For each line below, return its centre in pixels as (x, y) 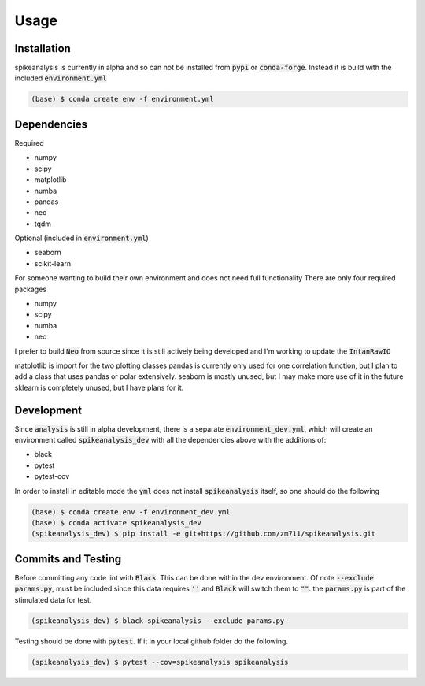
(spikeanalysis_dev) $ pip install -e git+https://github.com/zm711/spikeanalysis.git (203, 534)
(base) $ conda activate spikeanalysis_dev (116, 523)
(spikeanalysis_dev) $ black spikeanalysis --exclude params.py (158, 621)
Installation (42, 48)
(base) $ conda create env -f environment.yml (122, 99)
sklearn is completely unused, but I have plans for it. (99, 387)
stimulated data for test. (53, 599)
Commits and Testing (68, 559)
